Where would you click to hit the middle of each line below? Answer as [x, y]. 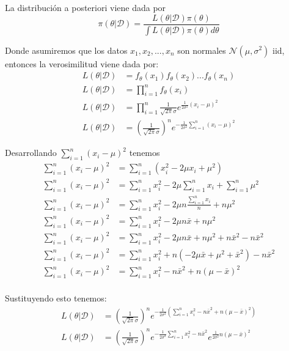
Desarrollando [31, 153]
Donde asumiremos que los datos [66, 50]
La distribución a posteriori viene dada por [86, 7]
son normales [202, 50]
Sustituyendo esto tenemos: [56, 297]
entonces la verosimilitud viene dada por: [82, 63]
